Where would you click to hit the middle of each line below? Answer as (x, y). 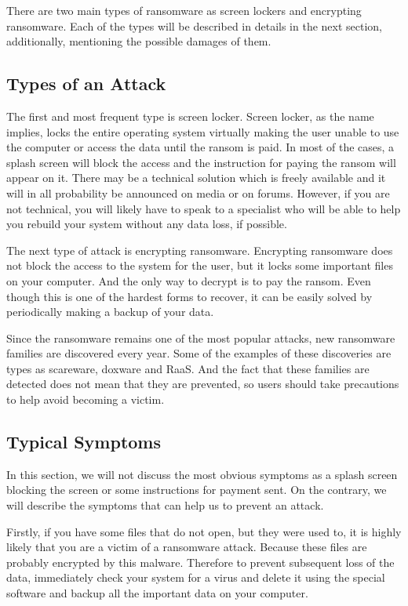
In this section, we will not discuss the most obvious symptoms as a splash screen (202, 474)
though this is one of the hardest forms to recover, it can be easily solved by (189, 296)
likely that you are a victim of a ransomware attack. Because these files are (187, 547)
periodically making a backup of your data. (110, 312)
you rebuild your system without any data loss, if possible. (147, 224)
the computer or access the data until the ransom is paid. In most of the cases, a (200, 147)
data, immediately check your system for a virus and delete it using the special (196, 577)
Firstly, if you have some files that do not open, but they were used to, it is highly (204, 531)
